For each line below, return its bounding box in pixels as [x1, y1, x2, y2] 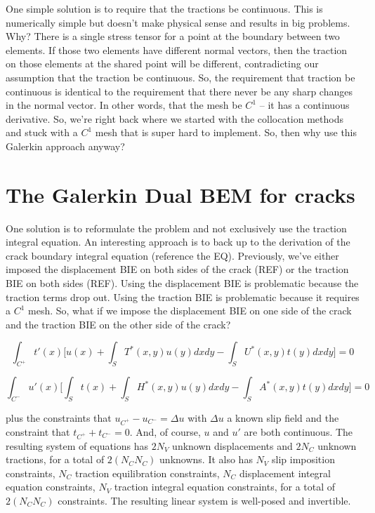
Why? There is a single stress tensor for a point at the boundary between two [6, 29, 340, 44]
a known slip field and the [227, 411, 339, 425]
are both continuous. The [244, 424, 353, 439]
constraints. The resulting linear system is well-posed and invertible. [58, 493, 351, 507]
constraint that [6, 424, 70, 439]
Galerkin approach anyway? [6, 138, 125, 153]
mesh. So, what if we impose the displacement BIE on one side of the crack [28, 303, 352, 318]
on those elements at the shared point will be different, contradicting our [6, 56, 319, 71]
